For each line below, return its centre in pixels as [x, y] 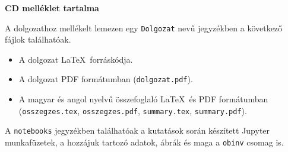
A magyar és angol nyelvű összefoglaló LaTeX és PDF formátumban [143, 99]
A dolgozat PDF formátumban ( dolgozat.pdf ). [106, 79]
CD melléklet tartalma [52, 8]
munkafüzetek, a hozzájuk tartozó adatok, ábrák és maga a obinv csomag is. [144, 142]
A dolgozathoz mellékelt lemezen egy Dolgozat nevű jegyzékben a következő [144, 28]
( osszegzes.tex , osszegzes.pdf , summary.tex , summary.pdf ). [133, 110]
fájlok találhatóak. [38, 39]
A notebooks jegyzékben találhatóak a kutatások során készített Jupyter [137, 130]
